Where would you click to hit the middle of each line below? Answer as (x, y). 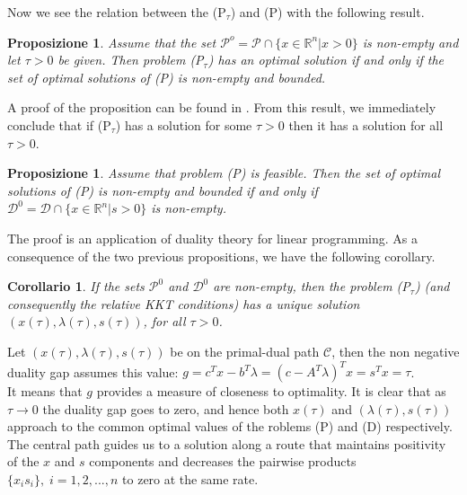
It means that (45, 391)
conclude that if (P (59, 124)
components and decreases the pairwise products (223, 461)
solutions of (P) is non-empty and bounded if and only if (163, 190)
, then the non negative (396, 351)
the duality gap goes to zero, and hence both (166, 408)
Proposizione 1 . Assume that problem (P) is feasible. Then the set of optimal (224, 173)
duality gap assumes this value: (93, 371)
